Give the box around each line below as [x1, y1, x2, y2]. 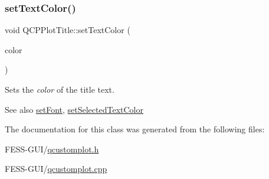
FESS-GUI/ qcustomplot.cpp [5, 162, 107, 175]
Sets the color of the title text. [5, 83, 114, 95]
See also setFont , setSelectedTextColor [5, 103, 143, 115]
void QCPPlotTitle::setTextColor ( [5, 24, 130, 36]
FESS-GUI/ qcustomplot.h [5, 142, 99, 155]
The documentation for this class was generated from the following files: [5, 123, 265, 135]
